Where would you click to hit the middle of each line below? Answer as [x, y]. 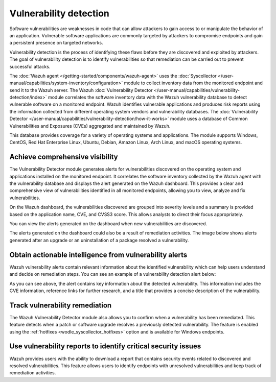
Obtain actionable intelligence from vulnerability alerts [98, 255]
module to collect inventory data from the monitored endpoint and [193, 83]
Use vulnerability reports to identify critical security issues [105, 347]
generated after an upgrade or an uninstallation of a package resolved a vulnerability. [99, 240]
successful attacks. [30, 66]
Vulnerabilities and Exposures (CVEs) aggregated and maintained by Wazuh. [90, 126]
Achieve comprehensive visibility [64, 157]
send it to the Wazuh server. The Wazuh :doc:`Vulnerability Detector [81, 90]
